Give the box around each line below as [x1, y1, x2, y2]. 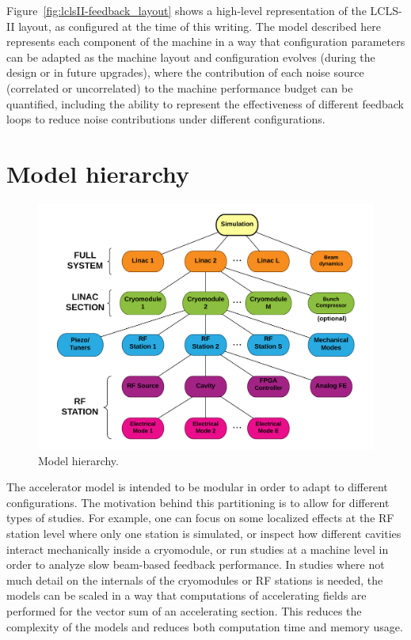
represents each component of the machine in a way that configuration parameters [6, 33, 405, 50]
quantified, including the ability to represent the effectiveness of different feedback [6, 95, 405, 112]
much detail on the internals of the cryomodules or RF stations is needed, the [6, 571, 383, 588]
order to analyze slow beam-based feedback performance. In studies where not [6, 556, 385, 573]
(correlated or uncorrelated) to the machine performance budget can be [6, 79, 353, 96]
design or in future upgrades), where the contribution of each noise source [6, 64, 364, 81]
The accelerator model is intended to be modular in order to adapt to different [6, 479, 388, 495]
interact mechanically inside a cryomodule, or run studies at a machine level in [6, 540, 389, 557]
